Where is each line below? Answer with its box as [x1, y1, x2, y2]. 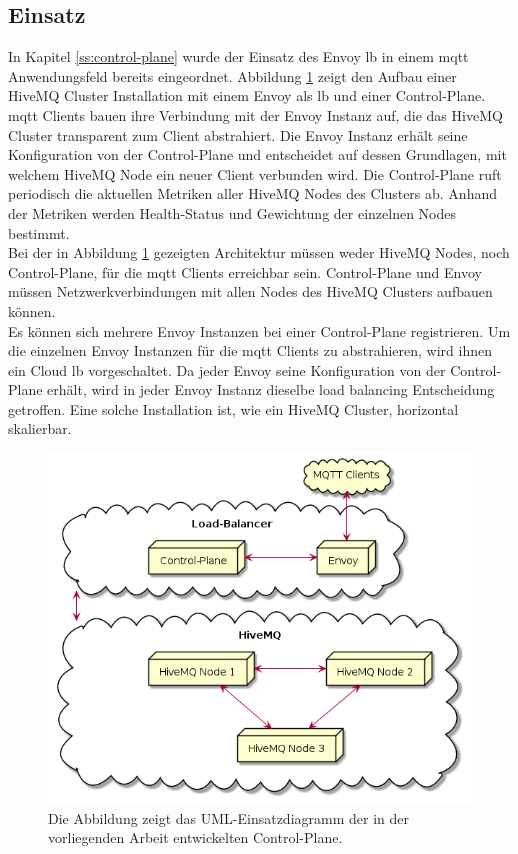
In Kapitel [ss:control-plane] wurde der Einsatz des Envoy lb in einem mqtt [8, 46, 469, 67]
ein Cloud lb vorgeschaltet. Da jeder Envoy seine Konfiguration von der [8, 359, 446, 380]
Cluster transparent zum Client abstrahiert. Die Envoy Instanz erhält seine [8, 124, 468, 145]
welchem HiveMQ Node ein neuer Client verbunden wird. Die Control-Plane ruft [8, 163, 502, 184]
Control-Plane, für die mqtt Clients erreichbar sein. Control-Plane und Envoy [8, 261, 482, 282]
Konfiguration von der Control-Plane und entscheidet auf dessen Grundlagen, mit [8, 144, 507, 165]
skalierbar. [8, 418, 72, 439]
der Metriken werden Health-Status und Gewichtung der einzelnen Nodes [8, 202, 457, 223]
